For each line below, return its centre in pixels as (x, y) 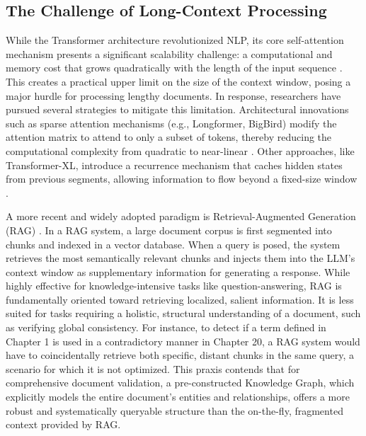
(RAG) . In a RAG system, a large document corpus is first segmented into (169, 230)
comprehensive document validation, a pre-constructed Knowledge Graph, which (180, 383)
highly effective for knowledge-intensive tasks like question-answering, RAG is (174, 286)
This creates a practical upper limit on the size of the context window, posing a (178, 81)
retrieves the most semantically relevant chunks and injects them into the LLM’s (181, 258)
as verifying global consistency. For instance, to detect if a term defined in (166, 327)
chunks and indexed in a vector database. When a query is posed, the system (173, 244)
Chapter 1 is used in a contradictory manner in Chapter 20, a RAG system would (183, 341)
